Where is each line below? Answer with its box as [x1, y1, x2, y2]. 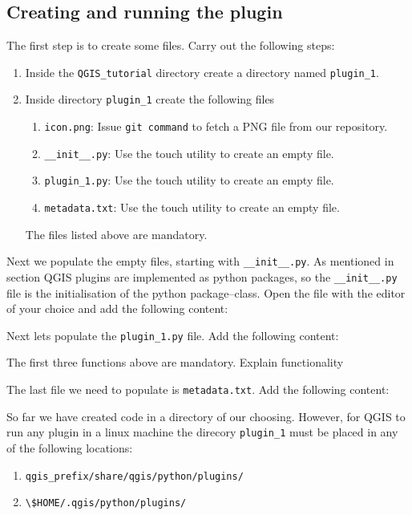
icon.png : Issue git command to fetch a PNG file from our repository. [44, 118, 388, 135]
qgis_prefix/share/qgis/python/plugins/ [25, 470, 244, 482]
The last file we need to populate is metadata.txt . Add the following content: [6, 381, 390, 398]
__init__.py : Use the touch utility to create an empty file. [44, 144, 334, 161]
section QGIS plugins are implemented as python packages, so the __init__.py [6, 268, 398, 285]
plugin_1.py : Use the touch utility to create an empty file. [44, 172, 334, 189]
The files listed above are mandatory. [25, 225, 208, 242]
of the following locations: [6, 439, 133, 456]
